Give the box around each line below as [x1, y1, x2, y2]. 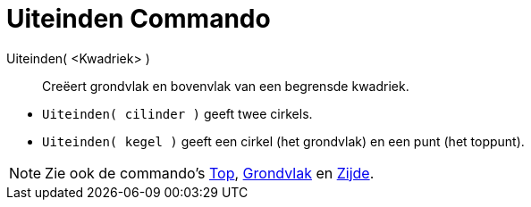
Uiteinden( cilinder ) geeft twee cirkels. [42, 105, 313, 121]
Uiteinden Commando [6, 4, 271, 34]
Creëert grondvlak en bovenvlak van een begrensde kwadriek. [42, 78, 409, 94]
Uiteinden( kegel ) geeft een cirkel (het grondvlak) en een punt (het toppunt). [42, 133, 525, 149]
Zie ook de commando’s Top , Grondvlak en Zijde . [45, 163, 375, 182]
